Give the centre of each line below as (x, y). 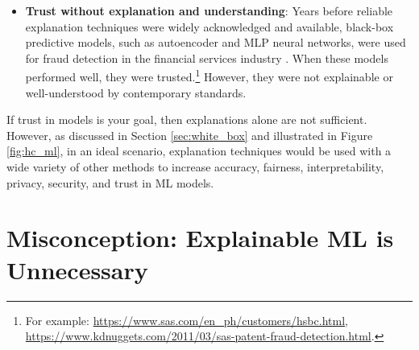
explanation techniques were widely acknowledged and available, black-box (209, 26)
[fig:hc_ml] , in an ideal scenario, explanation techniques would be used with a (199, 151)
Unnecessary (77, 269)
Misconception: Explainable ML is (200, 238)
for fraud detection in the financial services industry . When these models (207, 58)
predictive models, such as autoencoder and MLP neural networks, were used (216, 42)
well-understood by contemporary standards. (136, 92)
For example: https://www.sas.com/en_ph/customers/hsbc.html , (187, 320)
